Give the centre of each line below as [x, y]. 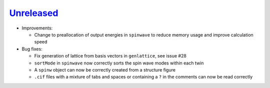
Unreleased [34, 13]
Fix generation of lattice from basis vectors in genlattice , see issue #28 [110, 56]
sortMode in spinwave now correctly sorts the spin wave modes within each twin [119, 63]
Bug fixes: [32, 49]
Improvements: [37, 28]
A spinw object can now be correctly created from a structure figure [105, 69]
